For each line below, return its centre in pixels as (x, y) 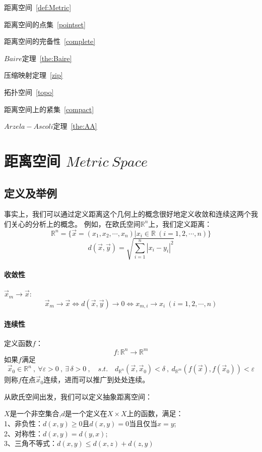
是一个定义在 (86, 413)
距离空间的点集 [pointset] (45, 24)
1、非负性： (23, 423)
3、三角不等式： (30, 443)
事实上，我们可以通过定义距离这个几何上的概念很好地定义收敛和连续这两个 (127, 214)
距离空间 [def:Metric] (38, 7)
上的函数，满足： (155, 413)
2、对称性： (23, 433)
